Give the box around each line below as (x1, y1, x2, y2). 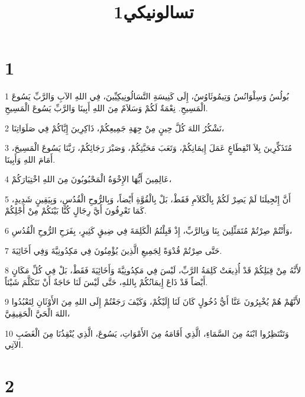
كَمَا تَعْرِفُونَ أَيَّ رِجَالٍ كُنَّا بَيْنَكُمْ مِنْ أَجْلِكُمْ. (5, 204, 147, 217)
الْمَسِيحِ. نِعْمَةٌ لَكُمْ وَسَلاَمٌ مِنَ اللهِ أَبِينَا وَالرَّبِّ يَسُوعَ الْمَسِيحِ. (5, 101, 208, 114)
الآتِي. (5, 338, 24, 351)
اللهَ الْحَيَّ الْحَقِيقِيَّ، (5, 307, 70, 319)
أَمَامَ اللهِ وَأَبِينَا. (5, 153, 56, 165)
